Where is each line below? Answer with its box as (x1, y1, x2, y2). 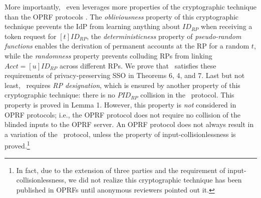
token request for (5, 30, 57, 41)
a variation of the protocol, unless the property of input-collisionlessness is (5, 128, 236, 139)
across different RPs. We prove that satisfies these (59, 60, 216, 70)
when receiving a (201, 21, 252, 31)
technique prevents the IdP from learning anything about (5, 21, 180, 31)
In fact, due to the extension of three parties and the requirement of (16, 164, 225, 175)
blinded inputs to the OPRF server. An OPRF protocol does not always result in (5, 119, 254, 129)
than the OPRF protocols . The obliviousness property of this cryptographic (5, 11, 239, 21)
